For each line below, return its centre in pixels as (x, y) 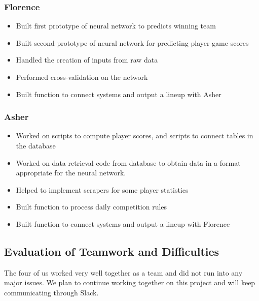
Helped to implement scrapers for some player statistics (102, 189)
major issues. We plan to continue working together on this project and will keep (130, 282)
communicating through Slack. (51, 292)
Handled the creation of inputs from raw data (87, 60)
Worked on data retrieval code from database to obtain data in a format (128, 162)
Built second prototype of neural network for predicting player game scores (132, 42)
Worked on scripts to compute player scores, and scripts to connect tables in (135, 136)
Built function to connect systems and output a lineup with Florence (123, 223)
